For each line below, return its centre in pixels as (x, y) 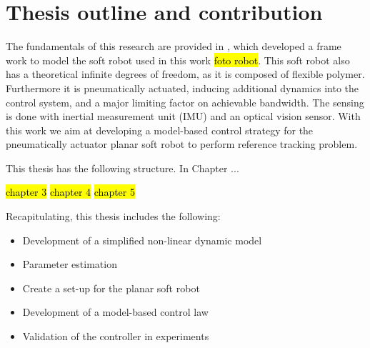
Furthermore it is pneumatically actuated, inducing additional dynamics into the (182, 88)
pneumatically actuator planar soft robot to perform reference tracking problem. (182, 144)
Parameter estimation (70, 264)
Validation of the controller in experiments (116, 336)
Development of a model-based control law (115, 312)
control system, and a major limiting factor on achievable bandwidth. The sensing (185, 102)
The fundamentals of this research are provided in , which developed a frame (174, 46)
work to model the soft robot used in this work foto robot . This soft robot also (178, 60)
